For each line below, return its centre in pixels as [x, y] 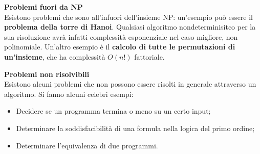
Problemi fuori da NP [44, 7]
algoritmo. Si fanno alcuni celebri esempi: [69, 94]
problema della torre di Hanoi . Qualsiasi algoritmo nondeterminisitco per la [130, 27]
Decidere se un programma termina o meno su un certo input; [113, 111]
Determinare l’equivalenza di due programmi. [87, 145]
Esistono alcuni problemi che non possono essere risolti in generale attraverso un [130, 84]
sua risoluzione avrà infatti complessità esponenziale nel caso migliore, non [121, 36]
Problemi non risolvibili [47, 74]
